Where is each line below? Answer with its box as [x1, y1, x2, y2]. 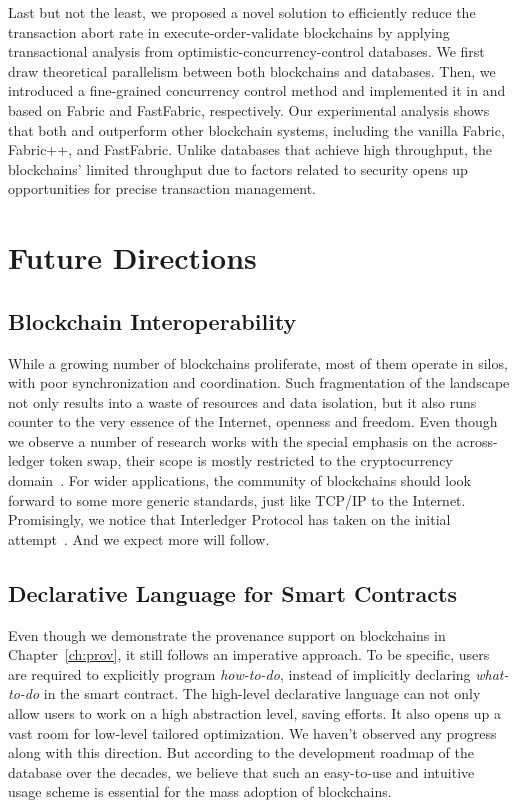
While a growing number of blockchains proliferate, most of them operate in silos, [8, 352, 508, 373]
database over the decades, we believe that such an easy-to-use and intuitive [8, 761, 475, 782]
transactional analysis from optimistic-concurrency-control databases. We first [8, 41, 485, 62]
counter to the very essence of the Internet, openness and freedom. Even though [8, 411, 498, 432]
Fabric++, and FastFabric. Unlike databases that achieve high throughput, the [8, 139, 493, 160]
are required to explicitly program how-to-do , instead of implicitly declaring [8, 663, 471, 684]
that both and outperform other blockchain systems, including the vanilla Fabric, [8, 119, 505, 140]
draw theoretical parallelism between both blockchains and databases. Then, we [8, 60, 496, 81]
